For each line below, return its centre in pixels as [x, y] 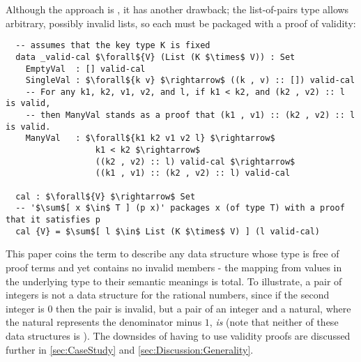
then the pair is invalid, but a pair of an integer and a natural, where [203, 308]
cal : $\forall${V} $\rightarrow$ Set [106, 196]
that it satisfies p [53, 220]
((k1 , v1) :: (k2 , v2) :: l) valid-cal [193, 173]
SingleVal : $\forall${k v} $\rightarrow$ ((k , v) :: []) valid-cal [190, 81]
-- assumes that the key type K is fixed [113, 46]
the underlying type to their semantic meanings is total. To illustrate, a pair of [174, 281]
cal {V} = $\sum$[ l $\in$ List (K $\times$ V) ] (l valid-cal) [168, 231]
